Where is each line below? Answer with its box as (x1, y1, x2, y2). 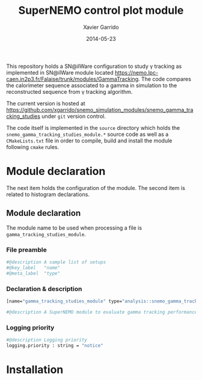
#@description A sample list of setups (6, 259, 106, 265)
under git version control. (41, 112, 106, 120)
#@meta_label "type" (6, 270, 61, 277)
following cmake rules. (6, 143, 59, 150)
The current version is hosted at (6, 100, 85, 107)
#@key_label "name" (6, 265, 61, 271)
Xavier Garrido (83, 23, 119, 31)
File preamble (6, 245, 47, 254)
